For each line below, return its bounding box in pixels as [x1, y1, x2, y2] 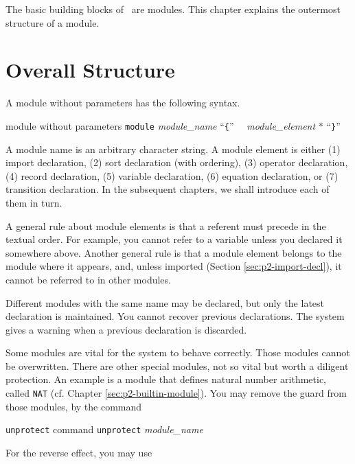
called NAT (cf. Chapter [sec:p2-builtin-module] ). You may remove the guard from [5, 386, 347, 400]
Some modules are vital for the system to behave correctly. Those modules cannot [5, 345, 350, 360]
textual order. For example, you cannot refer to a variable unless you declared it [5, 232, 343, 246]
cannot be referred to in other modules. [5, 272, 171, 286]
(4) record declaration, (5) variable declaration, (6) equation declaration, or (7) [5, 168, 339, 183]
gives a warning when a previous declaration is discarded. [5, 322, 247, 336]
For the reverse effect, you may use [5, 445, 152, 459]
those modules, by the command [5, 399, 142, 413]
